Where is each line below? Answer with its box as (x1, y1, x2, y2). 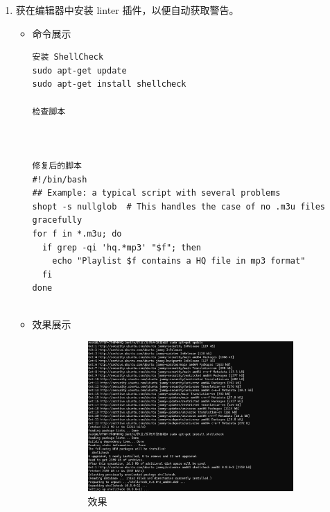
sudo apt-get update (32, 65, 127, 76)
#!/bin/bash (32, 174, 87, 185)
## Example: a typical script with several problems (32, 188, 281, 198)
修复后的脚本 (32, 160, 82, 171)
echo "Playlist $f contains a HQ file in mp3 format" (52, 256, 306, 266)
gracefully (32, 215, 82, 225)
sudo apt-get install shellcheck (32, 79, 186, 89)
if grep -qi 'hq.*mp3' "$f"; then (42, 242, 202, 253)
